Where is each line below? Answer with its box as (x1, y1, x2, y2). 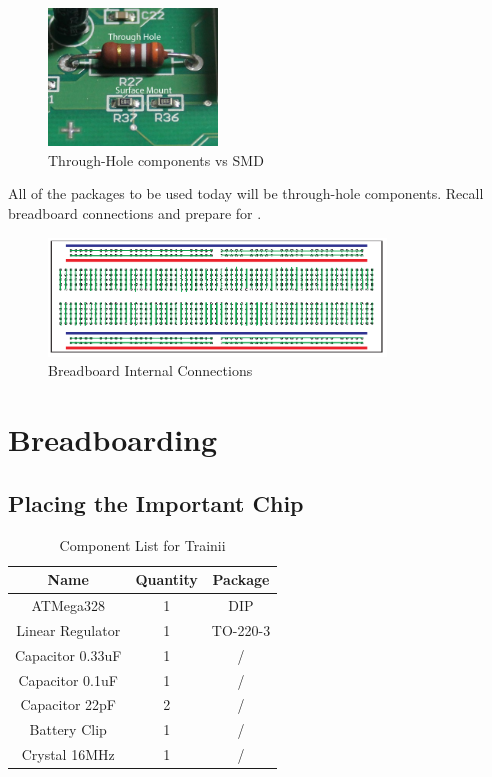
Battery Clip (29, 719, 107, 740)
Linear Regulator (16, 619, 121, 640)
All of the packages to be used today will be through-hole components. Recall (8, 183, 484, 204)
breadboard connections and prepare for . (8, 203, 262, 224)
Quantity (135, 569, 198, 590)
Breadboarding (8, 419, 218, 460)
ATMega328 (31, 595, 105, 616)
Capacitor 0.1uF (18, 669, 118, 690)
